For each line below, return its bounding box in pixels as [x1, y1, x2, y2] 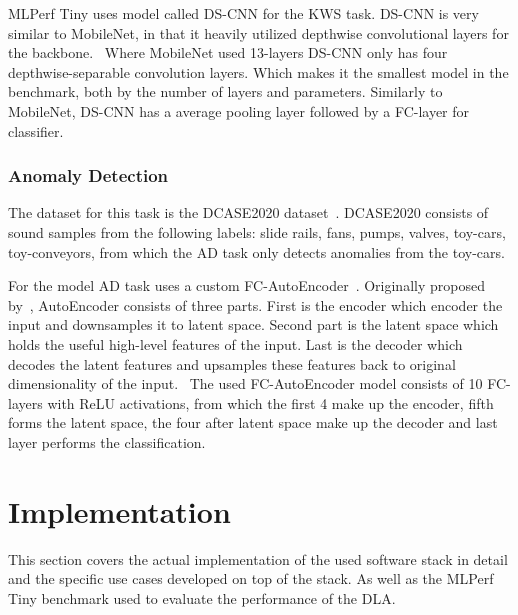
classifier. [8, 120, 64, 141]
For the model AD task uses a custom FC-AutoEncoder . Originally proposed [8, 275, 485, 296]
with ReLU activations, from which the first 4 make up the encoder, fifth [47, 392, 494, 413]
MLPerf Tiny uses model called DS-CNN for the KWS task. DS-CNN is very [8, 3, 479, 23]
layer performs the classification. [8, 431, 206, 452]
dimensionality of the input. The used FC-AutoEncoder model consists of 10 [8, 373, 483, 394]
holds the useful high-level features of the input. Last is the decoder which [8, 333, 463, 354]
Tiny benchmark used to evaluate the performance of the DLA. [8, 587, 396, 608]
